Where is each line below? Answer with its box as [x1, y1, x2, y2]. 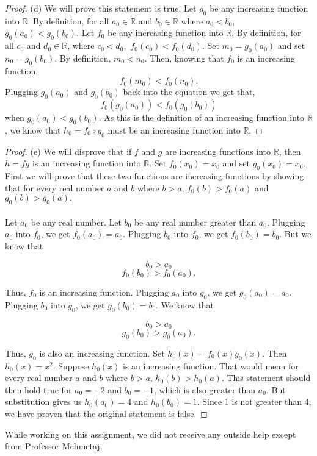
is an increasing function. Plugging [39, 285, 169, 298]
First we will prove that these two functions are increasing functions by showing [5, 169, 304, 182]
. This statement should [221, 371, 311, 384]
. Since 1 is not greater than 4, [197, 395, 312, 408]
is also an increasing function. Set [39, 346, 165, 359]
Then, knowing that [150, 51, 224, 64]
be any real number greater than [134, 215, 257, 228]
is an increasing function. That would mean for [123, 359, 299, 372]
